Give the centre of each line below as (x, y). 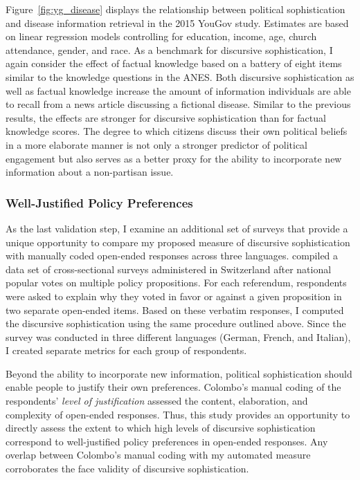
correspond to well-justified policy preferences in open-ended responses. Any (167, 441)
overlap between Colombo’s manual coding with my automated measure (158, 455)
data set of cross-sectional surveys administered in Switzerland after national (169, 269)
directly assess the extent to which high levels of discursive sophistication (161, 428)
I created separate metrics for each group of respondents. (126, 350)
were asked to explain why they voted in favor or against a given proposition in (174, 296)
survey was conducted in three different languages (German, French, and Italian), (178, 336)
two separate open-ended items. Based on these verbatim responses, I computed (175, 310)
